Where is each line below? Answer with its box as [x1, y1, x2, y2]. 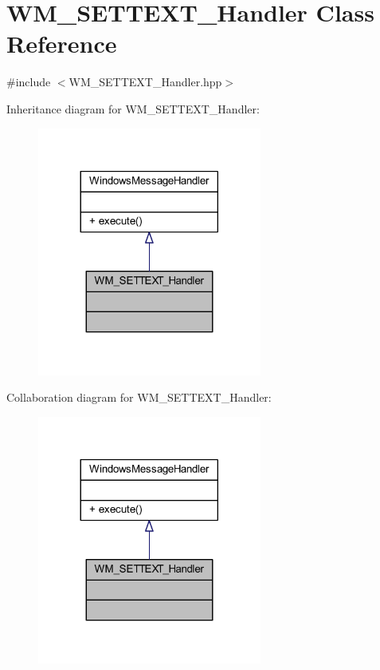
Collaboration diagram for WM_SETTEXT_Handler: [6, 389, 272, 406]
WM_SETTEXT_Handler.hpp [69, 73, 222, 90]
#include [6, 73, 51, 90]
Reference [6, 27, 117, 60]
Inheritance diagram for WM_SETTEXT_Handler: [6, 100, 260, 117]
